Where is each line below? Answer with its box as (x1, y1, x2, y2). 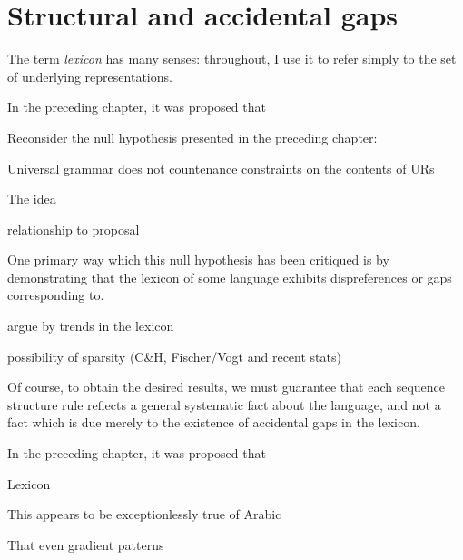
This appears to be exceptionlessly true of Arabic (7, 505, 281, 524)
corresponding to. (7, 285, 104, 305)
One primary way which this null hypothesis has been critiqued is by (7, 250, 389, 269)
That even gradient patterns (7, 535, 164, 554)
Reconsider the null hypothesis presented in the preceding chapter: (7, 127, 378, 146)
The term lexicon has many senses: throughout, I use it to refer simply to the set (7, 49, 457, 68)
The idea (7, 189, 56, 208)
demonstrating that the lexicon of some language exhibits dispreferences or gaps (7, 267, 452, 286)
